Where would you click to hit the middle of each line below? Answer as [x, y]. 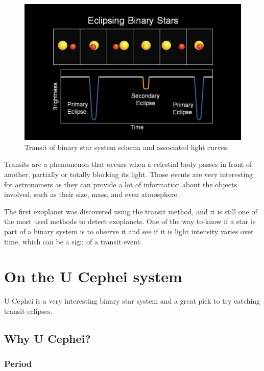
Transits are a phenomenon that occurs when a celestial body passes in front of [128, 164]
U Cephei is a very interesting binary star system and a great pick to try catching [132, 301]
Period [18, 364]
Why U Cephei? [47, 338]
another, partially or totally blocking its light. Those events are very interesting [129, 174]
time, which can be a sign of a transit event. [73, 241]
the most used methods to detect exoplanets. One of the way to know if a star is [130, 221]
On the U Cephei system [93, 276]
